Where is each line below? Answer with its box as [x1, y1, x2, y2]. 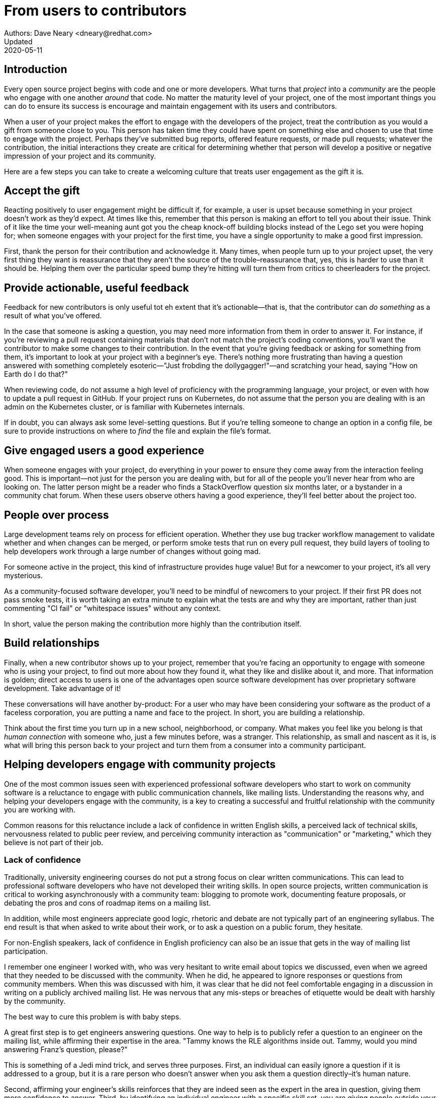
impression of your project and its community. [4, 151, 156, 160]
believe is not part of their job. [4, 838, 104, 847]
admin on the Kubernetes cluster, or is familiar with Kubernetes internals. [4, 402, 245, 411]
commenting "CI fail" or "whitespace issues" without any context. [4, 603, 221, 612]
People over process [4, 508, 109, 521]
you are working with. [4, 805, 75, 814]
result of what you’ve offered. [4, 311, 102, 320]
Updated [4, 37, 33, 46]
